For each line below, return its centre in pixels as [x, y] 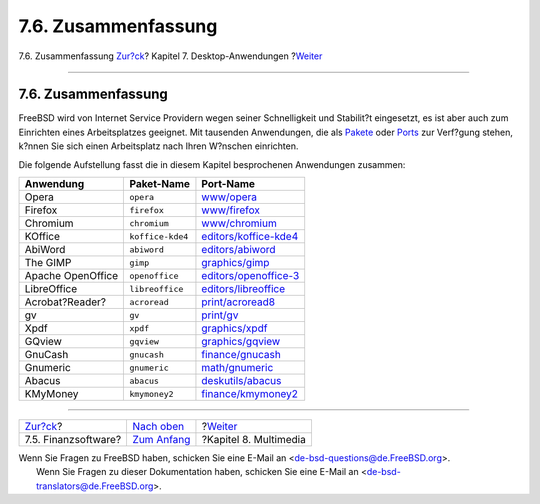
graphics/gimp [235, 263]
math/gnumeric [237, 368]
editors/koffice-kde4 [250, 237]
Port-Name [228, 184]
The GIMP [48, 263]
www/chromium [239, 223]
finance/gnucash [241, 355]
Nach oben [158, 427]
